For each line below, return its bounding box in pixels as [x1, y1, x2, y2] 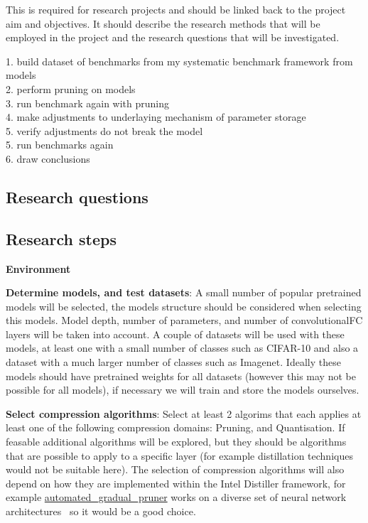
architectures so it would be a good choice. [6, 504, 196, 519]
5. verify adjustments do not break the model [6, 123, 203, 138]
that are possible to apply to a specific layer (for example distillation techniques [6, 448, 353, 463]
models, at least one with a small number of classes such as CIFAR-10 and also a [6, 340, 359, 355]
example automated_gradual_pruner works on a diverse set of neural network [6, 490, 347, 505]
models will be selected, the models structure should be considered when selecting [6, 298, 362, 313]
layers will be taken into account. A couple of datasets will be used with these [6, 326, 345, 341]
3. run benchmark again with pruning [6, 95, 170, 110]
